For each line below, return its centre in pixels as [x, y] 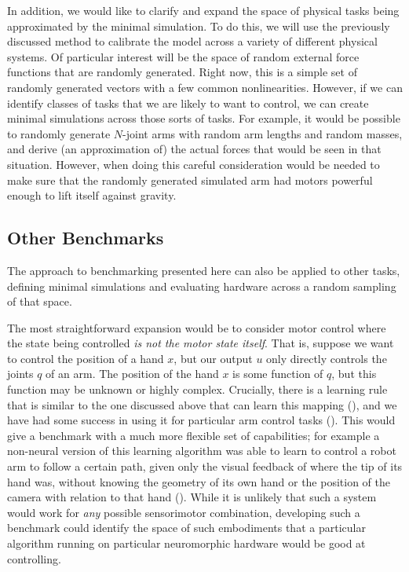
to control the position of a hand [86, 358]
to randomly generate [59, 133]
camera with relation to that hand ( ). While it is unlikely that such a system [192, 497]
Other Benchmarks [86, 238]
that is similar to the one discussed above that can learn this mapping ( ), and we [202, 404]
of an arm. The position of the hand [132, 374]
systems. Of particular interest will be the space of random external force [183, 56]
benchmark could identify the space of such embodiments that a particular [186, 528]
